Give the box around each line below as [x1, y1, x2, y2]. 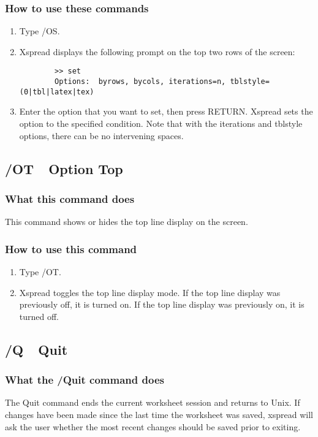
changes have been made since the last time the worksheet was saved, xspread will [5, 408, 313, 420]
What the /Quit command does [5, 372, 164, 387]
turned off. [19, 310, 59, 322]
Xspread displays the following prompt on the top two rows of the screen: [19, 45, 295, 58]
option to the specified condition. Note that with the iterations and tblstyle [19, 116, 303, 129]
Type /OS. [19, 25, 60, 37]
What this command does [5, 191, 135, 206]
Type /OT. [19, 265, 61, 278]
